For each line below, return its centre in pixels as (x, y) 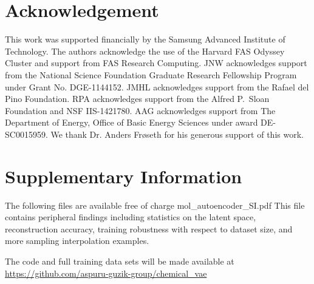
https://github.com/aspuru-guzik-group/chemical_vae (106, 273)
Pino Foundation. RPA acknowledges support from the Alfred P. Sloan (137, 99)
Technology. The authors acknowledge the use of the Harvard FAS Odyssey (145, 51)
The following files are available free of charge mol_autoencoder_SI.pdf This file (155, 205)
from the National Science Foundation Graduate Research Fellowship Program (151, 74)
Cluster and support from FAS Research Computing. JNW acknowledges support (156, 63)
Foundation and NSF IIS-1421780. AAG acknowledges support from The (140, 110)
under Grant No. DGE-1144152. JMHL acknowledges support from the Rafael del (157, 86)
